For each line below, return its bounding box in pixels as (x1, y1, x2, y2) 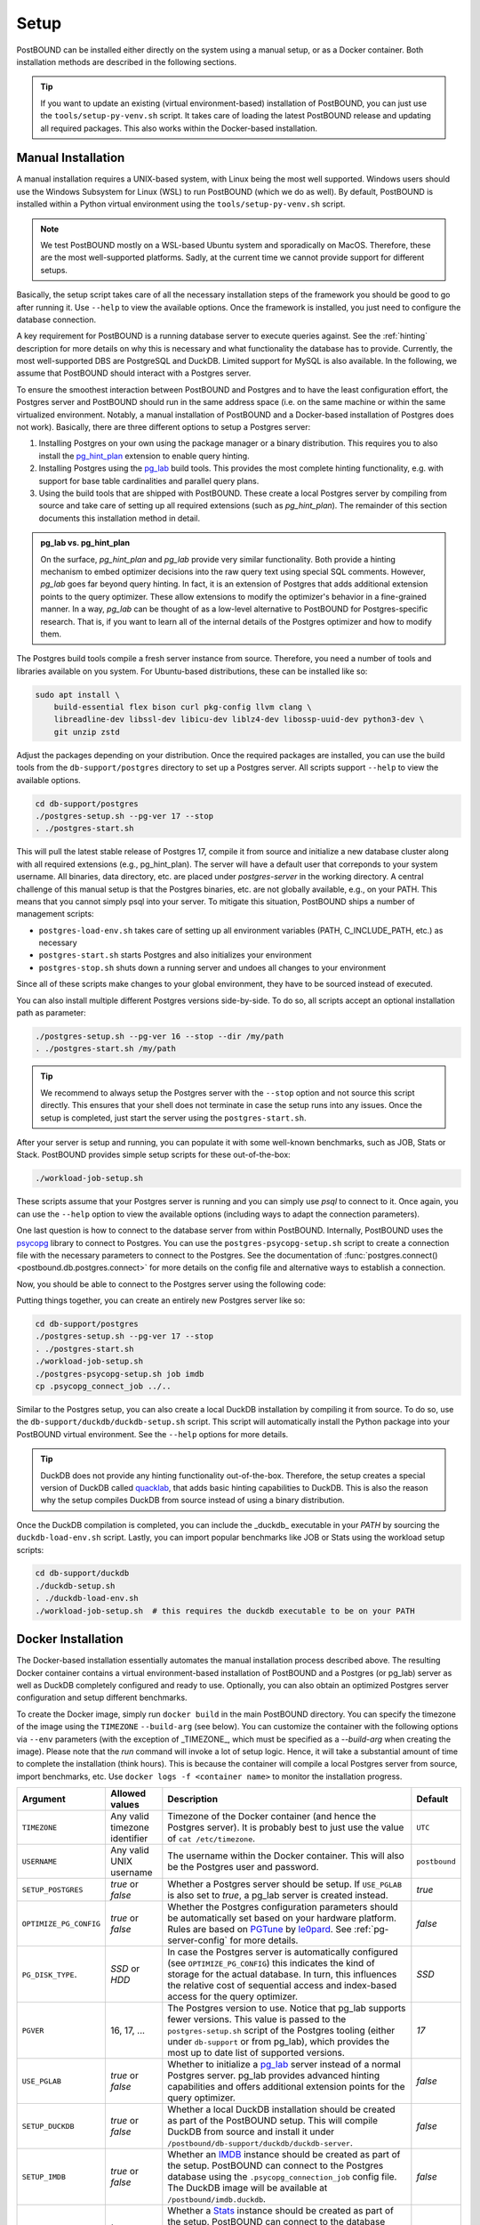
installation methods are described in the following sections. (16, 56, 237, 67)
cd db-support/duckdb (35, 1568, 130, 1579)
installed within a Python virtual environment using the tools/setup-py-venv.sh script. (16, 198, 346, 209)
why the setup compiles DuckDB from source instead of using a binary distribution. (40, 1495, 345, 1506)
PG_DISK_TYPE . (21, 1968, 77, 1980)
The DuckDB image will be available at (167, 2181, 328, 2194)
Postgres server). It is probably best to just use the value (167, 1821, 404, 1833)
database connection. (16, 314, 97, 325)
